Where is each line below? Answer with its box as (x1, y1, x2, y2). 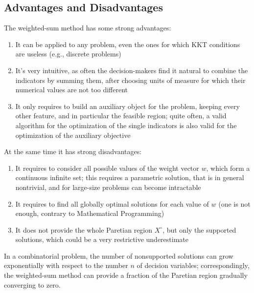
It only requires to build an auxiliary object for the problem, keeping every (15, 101, 240, 111)
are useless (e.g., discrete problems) (15, 49, 121, 59)
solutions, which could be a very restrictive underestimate (15, 234, 188, 244)
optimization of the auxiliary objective (15, 130, 131, 140)
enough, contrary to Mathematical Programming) (15, 208, 164, 218)
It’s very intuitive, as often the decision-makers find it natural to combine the (15, 65, 248, 75)
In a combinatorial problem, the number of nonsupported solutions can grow (4, 250, 233, 261)
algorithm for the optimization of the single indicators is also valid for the (15, 120, 237, 130)
